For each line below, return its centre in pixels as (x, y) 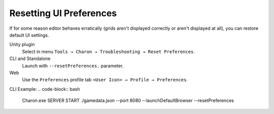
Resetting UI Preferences (63, 13)
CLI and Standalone (30, 59)
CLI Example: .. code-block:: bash (45, 89)
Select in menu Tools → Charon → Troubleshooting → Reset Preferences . (109, 51)
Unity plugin (22, 44)
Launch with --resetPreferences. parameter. (73, 66)
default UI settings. (29, 35)
